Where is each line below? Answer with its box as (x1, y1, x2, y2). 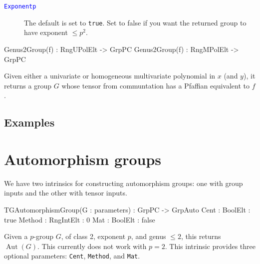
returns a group (4, 80, 52, 90)
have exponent (24, 27, 68, 37)
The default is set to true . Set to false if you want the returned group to (24, 17, 247, 27)
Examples (4, 114, 55, 130)
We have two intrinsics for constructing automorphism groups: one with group (4, 177, 243, 188)
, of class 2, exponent (61, 231, 126, 241)
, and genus (131, 231, 166, 241)
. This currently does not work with (37, 240, 147, 251)
